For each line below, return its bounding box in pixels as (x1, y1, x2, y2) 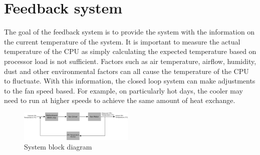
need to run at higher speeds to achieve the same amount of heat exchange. (4, 95, 235, 105)
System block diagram (24, 141, 92, 152)
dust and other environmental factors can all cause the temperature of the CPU (4, 65, 249, 76)
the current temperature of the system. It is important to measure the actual (4, 36, 240, 46)
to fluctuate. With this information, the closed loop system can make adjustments (4, 75, 255, 86)
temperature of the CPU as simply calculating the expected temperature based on (4, 46, 256, 56)
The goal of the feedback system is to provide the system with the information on (4, 26, 255, 37)
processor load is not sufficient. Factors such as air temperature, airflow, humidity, (4, 55, 256, 66)
